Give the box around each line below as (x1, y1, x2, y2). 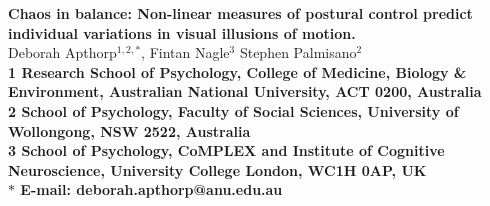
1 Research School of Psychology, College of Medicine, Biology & (8, 61, 467, 82)
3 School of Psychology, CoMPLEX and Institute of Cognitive (8, 140, 445, 161)
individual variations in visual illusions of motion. (8, 22, 356, 43)
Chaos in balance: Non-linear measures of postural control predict (8, 3, 473, 23)
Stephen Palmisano (239, 42, 357, 63)
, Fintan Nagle (141, 42, 230, 63)
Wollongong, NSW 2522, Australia (8, 120, 251, 141)
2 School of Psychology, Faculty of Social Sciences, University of (8, 100, 459, 121)
